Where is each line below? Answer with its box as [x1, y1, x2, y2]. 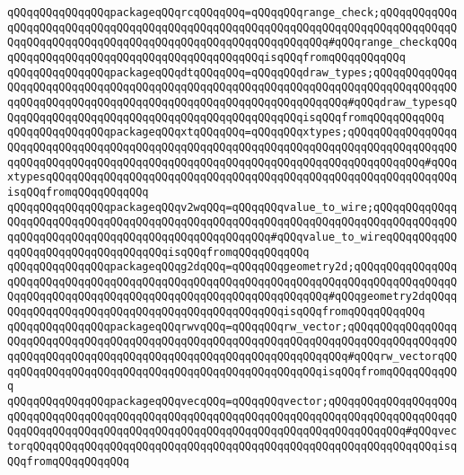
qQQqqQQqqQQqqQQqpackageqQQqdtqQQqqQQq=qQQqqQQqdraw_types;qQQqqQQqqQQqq [7, 66, 458, 79]
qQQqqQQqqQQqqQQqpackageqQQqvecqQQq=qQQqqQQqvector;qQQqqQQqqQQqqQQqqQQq [7, 395, 458, 409]
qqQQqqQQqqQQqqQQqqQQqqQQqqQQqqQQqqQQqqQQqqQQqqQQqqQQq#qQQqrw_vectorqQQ [7, 350, 458, 364]
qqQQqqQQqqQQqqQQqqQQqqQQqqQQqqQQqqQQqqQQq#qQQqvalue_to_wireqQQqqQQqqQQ [7, 230, 458, 243]
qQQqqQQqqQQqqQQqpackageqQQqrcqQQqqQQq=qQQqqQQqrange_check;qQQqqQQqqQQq [7, 6, 458, 19]
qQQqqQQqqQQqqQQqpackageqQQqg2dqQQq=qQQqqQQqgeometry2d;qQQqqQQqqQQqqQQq [7, 260, 458, 274]
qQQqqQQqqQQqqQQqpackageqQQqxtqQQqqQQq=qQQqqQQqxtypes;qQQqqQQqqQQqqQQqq [7, 126, 458, 139]
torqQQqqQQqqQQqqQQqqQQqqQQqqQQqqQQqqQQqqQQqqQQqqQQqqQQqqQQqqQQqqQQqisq [7, 440, 458, 453]
